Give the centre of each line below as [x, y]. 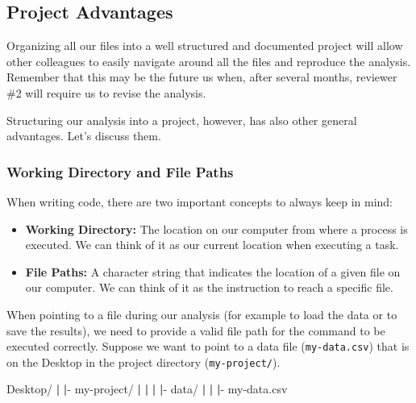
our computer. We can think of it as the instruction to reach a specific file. [209, 287]
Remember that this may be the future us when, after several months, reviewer [202, 77]
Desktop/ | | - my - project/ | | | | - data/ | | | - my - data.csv [147, 389]
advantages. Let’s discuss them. [84, 136]
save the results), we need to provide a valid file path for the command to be [196, 330]
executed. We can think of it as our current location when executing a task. [212, 245]
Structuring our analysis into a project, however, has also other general [182, 120]
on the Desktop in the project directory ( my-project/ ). [144, 361]
